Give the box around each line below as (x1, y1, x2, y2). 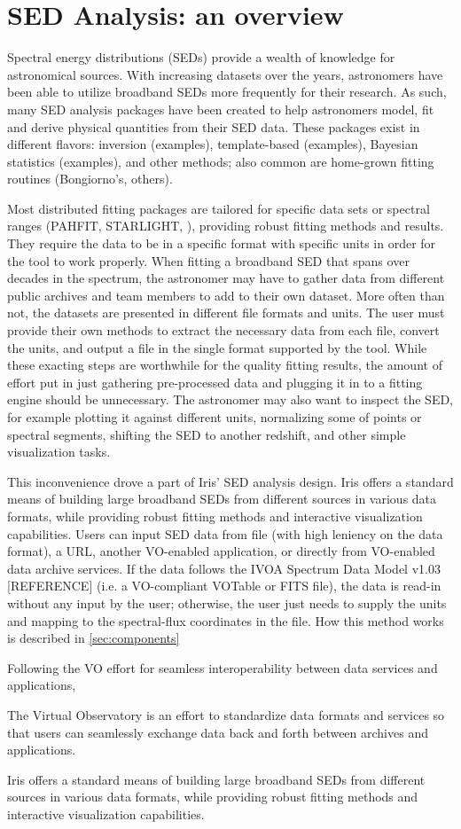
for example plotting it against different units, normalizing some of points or (7, 408, 422, 426)
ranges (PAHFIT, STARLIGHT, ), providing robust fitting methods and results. (7, 216, 444, 235)
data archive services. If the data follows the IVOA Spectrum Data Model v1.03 (7, 559, 441, 577)
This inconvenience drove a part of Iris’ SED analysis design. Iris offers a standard (7, 472, 454, 490)
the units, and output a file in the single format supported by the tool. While (7, 338, 427, 356)
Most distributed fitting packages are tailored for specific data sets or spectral (7, 199, 430, 217)
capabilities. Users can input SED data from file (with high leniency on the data (7, 524, 443, 543)
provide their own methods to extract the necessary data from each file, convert (7, 321, 440, 340)
